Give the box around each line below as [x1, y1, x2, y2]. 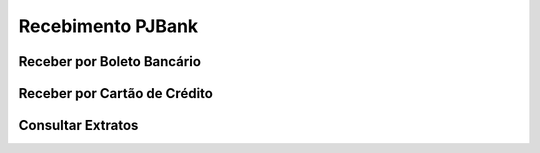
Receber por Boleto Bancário [18, 53, 202, 70]
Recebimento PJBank [18, 15, 199, 37]
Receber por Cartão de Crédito [18, 85, 214, 102]
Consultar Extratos [18, 117, 139, 134]
